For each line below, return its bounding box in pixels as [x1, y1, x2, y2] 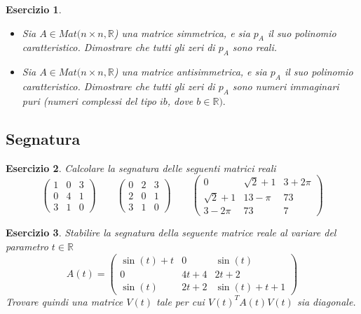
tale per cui [156, 294, 205, 308]
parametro [6, 239, 48, 254]
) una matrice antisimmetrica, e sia [114, 64, 267, 79]
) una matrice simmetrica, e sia [114, 25, 250, 40]
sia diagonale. [297, 294, 356, 308]
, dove [167, 93, 193, 108]
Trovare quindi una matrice [6, 294, 123, 308]
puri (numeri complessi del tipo [22, 93, 156, 108]
